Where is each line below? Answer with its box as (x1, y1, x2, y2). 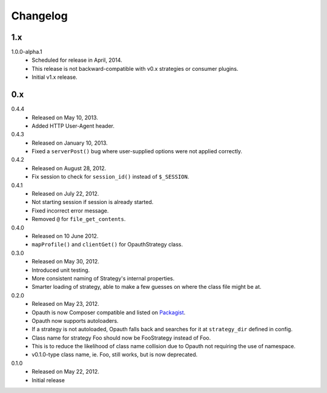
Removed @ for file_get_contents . (31, 216, 126, 223)
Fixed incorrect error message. (31, 206, 109, 214)
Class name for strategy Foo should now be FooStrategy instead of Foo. (31, 334, 211, 342)
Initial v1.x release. (31, 73, 78, 81)
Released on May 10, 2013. (31, 114, 98, 121)
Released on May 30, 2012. (31, 258, 100, 265)
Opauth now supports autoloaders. (31, 317, 119, 324)
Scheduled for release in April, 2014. (31, 56, 122, 64)
